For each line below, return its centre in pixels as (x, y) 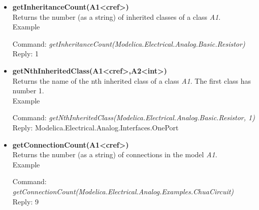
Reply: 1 (25, 54)
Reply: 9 (25, 201)
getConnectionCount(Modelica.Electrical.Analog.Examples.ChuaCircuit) (123, 191)
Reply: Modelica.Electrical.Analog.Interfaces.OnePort (95, 127)
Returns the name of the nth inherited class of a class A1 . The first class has (132, 80)
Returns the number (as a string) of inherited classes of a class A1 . (117, 16)
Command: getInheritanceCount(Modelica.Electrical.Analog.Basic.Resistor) (129, 43)
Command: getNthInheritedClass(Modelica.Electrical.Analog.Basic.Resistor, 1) (134, 117)
